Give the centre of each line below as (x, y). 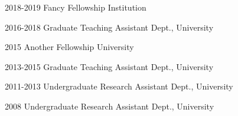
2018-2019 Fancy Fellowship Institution (76, 7)
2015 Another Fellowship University (69, 47)
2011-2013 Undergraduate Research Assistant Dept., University (119, 86)
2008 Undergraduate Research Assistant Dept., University (110, 106)
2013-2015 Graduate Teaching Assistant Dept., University (109, 66)
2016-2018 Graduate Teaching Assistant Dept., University (109, 27)
